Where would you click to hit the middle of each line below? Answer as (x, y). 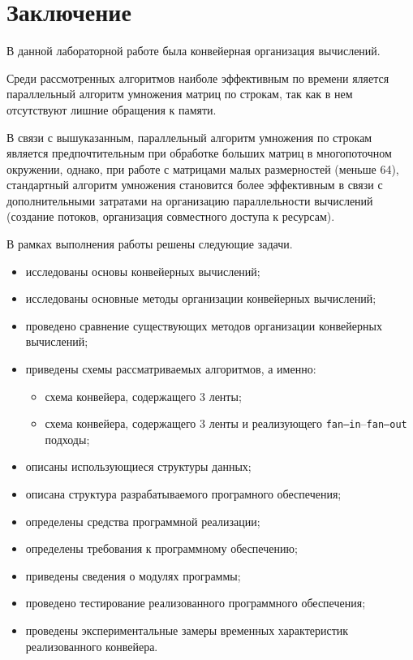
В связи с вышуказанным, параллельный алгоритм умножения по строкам (189, 137)
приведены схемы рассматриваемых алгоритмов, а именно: (171, 369)
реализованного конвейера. (92, 646)
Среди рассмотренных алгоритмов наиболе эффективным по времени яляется (198, 78)
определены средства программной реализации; (143, 521)
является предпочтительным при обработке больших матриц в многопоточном (199, 153)
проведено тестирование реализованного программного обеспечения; (196, 603)
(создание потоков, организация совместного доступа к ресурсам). (171, 216)
